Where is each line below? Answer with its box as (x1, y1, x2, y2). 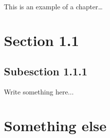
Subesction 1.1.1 (4, 64, 88, 79)
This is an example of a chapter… (4, 1, 103, 11)
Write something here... (4, 87, 74, 97)
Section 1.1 (4, 30, 79, 50)
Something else (4, 115, 107, 135)
